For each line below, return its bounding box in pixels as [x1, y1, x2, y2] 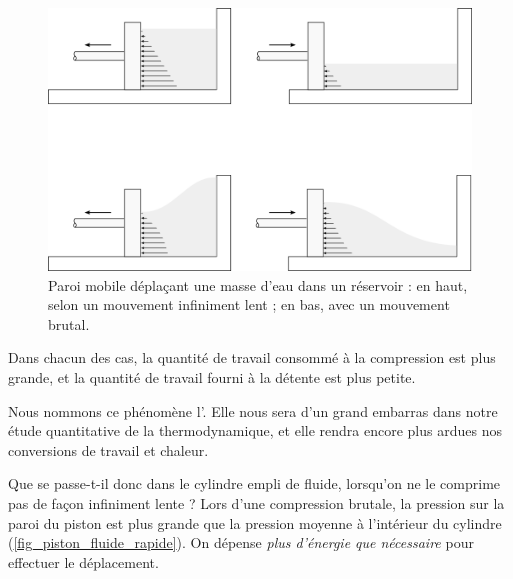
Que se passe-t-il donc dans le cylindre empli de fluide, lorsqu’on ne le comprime [8, 473, 501, 494]
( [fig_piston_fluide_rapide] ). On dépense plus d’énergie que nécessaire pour [8, 532, 474, 553]
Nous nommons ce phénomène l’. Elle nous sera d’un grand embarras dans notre [8, 400, 498, 421]
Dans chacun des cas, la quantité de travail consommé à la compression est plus [8, 347, 496, 368]
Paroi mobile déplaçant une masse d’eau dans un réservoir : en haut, [48, 274, 468, 295]
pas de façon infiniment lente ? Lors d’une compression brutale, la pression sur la [8, 492, 505, 513]
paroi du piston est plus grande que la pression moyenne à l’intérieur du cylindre [8, 512, 502, 533]
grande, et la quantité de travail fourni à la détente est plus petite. [8, 366, 416, 387]
